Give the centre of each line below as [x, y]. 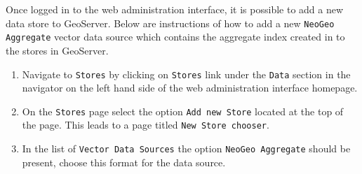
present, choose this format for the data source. [124, 162]
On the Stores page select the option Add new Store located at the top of [183, 111]
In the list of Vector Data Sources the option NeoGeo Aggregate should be [186, 148]
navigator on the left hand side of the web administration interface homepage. [190, 88]
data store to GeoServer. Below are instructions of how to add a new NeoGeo [170, 23]
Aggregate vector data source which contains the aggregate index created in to [175, 37]
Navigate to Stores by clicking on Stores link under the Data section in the [186, 74]
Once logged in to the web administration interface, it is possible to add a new [175, 9]
